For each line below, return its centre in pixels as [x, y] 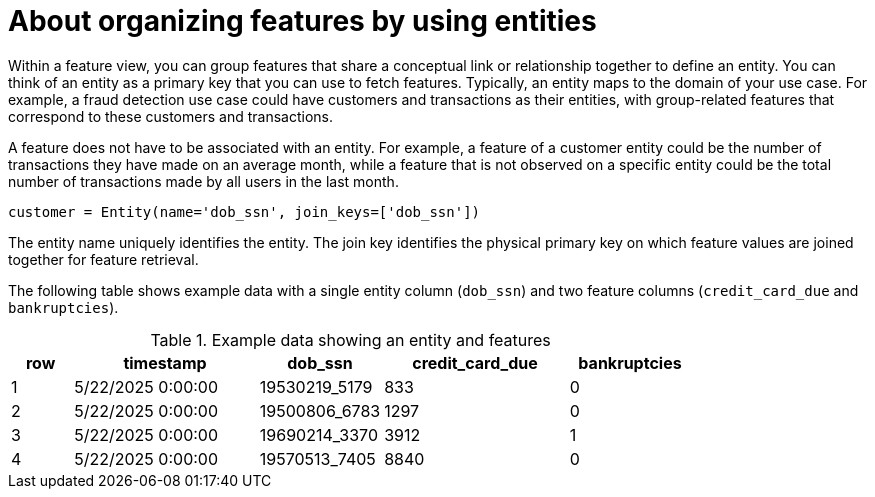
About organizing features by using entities [302, 21]
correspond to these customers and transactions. [170, 116]
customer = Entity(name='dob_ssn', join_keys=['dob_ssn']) [244, 211]
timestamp [165, 362]
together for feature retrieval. [103, 259]
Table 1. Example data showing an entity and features [350, 339]
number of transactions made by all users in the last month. [203, 181]
